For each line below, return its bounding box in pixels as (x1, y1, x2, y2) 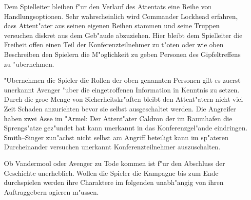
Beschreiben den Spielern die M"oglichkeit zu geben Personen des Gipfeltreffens (4, 49, 241, 59)
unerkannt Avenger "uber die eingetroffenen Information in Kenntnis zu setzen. (4, 84, 240, 94)
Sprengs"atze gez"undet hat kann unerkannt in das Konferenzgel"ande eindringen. (4, 123, 248, 133)
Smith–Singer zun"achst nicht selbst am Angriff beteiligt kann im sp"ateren (4, 132, 229, 142)
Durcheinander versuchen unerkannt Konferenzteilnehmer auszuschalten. (4, 142, 221, 152)
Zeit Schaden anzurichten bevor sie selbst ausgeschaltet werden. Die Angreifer (4, 103, 236, 113)
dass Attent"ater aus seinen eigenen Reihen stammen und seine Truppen (4, 20, 220, 31)
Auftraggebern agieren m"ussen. (4, 186, 99, 197)
